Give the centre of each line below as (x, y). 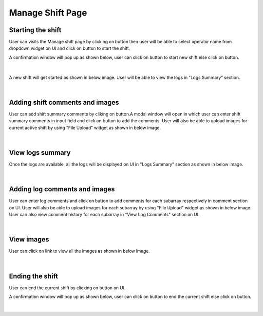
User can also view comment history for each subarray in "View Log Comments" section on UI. (104, 215)
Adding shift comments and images (64, 102)
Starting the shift (35, 30)
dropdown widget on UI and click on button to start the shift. (69, 48)
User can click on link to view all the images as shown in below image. (79, 251)
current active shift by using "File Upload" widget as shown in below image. (85, 128)
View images (29, 239)
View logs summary (40, 153)
